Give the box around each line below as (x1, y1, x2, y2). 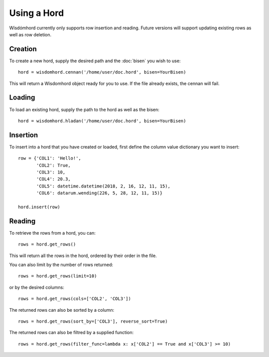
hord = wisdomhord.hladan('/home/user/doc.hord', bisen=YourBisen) (18, 118, 186, 124)
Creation (9, 45, 37, 53)
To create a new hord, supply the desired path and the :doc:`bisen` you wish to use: (9, 58, 181, 64)
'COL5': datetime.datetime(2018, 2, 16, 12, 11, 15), (36, 183, 170, 189)
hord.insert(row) (18, 204, 60, 210)
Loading (9, 93, 35, 102)
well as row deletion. (9, 31, 52, 37)
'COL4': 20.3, (36, 177, 71, 182)
